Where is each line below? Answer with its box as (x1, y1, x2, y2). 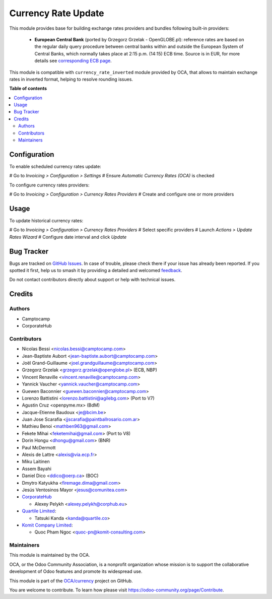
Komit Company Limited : (22, 522, 73, 528)
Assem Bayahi (22, 465, 51, 472)
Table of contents (9, 86, 47, 92)
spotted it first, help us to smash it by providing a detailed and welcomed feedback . (9, 268, 182, 274)
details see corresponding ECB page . (34, 58, 112, 64)
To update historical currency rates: (9, 218, 84, 224)
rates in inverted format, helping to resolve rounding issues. (9, 76, 133, 82)
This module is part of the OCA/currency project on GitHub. (9, 577, 133, 584)
